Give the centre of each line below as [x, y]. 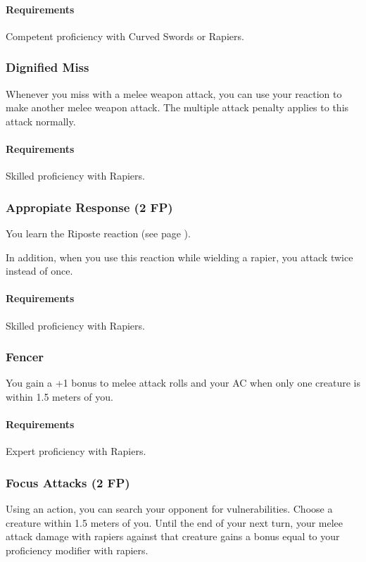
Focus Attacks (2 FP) [68, 482]
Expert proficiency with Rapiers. [76, 451]
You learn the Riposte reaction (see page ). [98, 233]
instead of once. [39, 271]
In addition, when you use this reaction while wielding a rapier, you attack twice [179, 257]
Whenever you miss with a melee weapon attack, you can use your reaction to [174, 93]
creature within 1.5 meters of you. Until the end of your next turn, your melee [175, 522]
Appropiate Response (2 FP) [89, 207]
